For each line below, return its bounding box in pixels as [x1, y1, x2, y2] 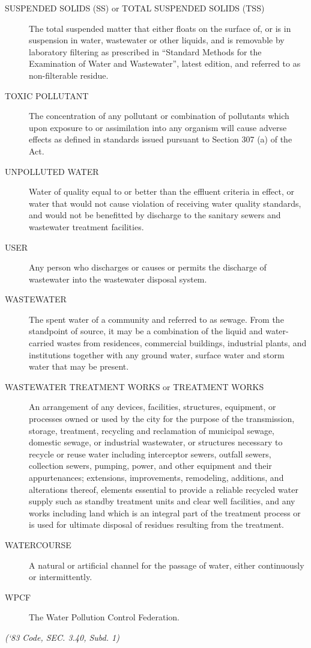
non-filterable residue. [29, 69, 109, 81]
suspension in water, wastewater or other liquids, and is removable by [29, 34, 285, 46]
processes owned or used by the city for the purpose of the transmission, [29, 412, 295, 425]
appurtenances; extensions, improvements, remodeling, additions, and [29, 471, 284, 483]
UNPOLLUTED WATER [5, 165, 99, 177]
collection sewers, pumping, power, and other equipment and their [29, 459, 272, 472]
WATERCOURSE [5, 538, 71, 551]
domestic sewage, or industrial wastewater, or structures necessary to [29, 436, 283, 448]
